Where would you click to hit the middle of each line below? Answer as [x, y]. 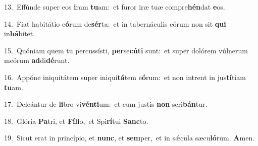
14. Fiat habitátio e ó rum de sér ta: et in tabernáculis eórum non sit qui [115, 23]
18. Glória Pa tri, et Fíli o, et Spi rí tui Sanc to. [76, 121]
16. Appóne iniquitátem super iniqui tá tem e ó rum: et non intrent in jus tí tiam [125, 77]
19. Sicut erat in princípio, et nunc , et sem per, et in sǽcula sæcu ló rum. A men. [130, 138]
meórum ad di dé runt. [37, 60]
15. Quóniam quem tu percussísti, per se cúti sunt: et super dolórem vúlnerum [126, 50]
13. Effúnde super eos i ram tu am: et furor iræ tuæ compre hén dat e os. [115, 7]
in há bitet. [20, 33]
